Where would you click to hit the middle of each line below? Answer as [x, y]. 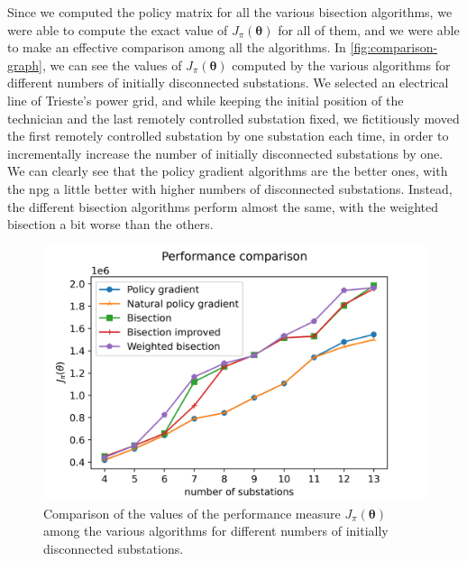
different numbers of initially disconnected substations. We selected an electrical [228, 83]
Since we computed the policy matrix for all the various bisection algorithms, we [230, 12]
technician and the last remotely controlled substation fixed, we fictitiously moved [233, 118]
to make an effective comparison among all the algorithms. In [177, 47]
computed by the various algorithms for [341, 64]
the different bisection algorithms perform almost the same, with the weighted [223, 206]
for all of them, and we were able [369, 29]
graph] [25, 64]
